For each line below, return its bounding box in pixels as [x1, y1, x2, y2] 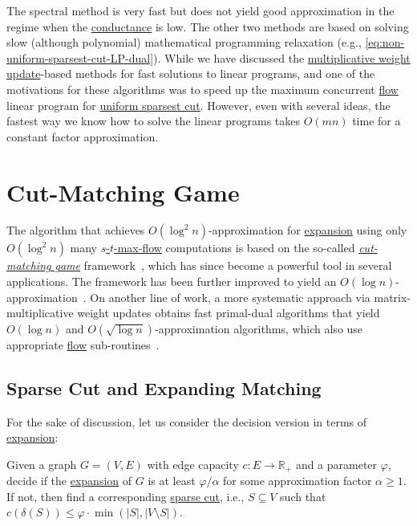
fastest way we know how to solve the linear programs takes [6, 112, 300, 129]
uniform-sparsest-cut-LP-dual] [6, 49, 154, 66]
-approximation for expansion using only [208, 222, 407, 239]
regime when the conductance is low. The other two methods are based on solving [6, 18, 409, 35]
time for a [352, 112, 401, 129]
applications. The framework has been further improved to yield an [6, 273, 337, 290]
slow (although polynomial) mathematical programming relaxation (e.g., [6, 34, 362, 51]
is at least [148, 472, 196, 489]
